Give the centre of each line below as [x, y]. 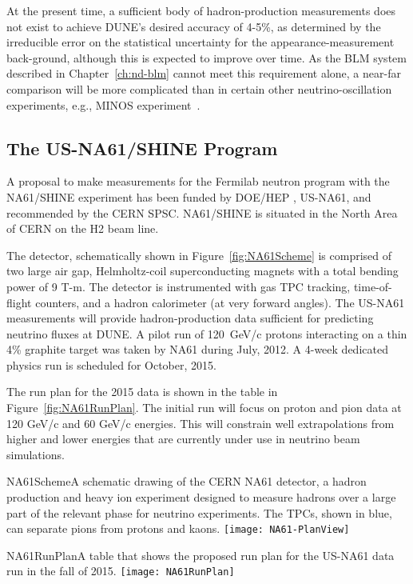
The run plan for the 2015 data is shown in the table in [142, 392]
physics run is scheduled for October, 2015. [111, 364]
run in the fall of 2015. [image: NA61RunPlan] [121, 571]
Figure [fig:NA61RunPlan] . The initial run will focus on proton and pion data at [204, 408]
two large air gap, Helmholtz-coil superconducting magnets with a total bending [203, 271]
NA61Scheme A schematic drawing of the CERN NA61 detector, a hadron [187, 481]
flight [19, 302]
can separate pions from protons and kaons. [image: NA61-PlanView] [178, 528]
